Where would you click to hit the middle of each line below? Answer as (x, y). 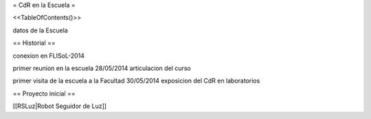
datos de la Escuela (40, 30)
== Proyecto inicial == (44, 94)
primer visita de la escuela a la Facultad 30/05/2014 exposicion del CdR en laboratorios (136, 81)
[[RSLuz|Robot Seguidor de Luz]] (59, 106)
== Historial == (34, 43)
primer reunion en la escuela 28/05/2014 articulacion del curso (102, 68)
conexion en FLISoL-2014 (49, 56)
